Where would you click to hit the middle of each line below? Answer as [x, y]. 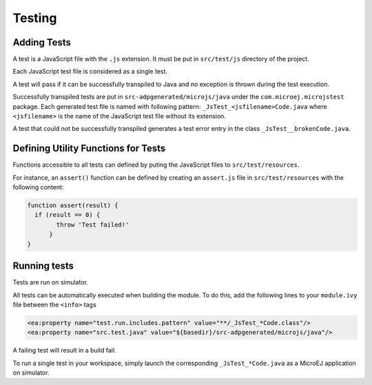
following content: [38, 187]
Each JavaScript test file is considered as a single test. [90, 72]
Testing [35, 18]
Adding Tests [42, 42]
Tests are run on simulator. [51, 282]
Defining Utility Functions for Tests [89, 148]
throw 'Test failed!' [93, 225]
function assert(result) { [73, 206]
